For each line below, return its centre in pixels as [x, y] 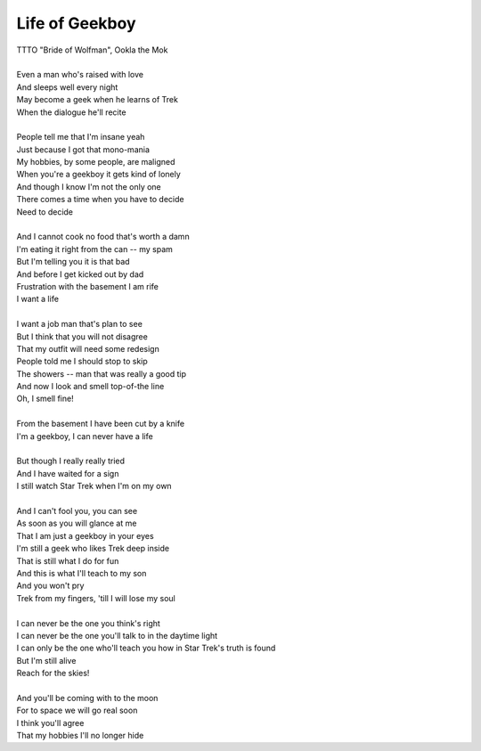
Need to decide [45, 212]
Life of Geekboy [77, 23]
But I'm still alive [46, 660]
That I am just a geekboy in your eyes [86, 535]
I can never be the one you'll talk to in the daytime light [117, 635]
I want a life [38, 299]
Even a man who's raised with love [80, 75]
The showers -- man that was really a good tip [102, 373]
